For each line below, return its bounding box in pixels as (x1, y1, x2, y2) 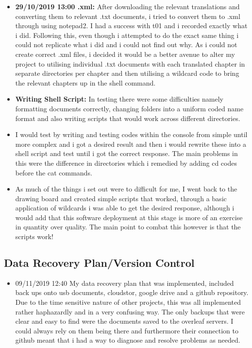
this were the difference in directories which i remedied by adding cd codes (15, 157, 237, 168)
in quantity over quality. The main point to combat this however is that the (15, 222, 241, 232)
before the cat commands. (15, 167, 92, 177)
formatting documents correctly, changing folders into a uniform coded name (15, 103, 244, 113)
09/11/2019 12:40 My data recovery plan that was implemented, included (15, 278, 234, 288)
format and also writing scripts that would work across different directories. (15, 113, 240, 123)
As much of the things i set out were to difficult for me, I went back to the (15, 184, 237, 194)
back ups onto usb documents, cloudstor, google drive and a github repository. (15, 287, 249, 297)
